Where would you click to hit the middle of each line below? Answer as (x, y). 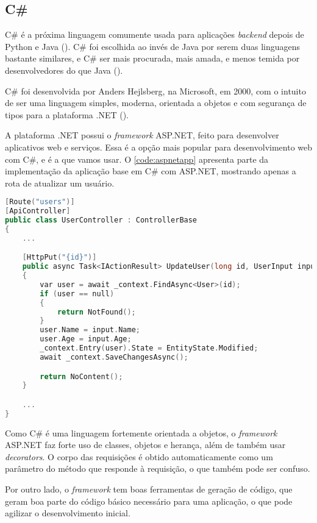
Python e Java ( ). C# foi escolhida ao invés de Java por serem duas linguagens (153, 46)
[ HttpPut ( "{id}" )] (59, 258)
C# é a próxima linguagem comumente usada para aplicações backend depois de (155, 34)
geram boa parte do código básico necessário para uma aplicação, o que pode (149, 501)
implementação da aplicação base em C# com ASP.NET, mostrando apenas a (151, 171)
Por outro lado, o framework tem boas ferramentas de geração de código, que (149, 489)
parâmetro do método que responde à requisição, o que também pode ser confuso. (158, 468)
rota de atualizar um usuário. (60, 183)
